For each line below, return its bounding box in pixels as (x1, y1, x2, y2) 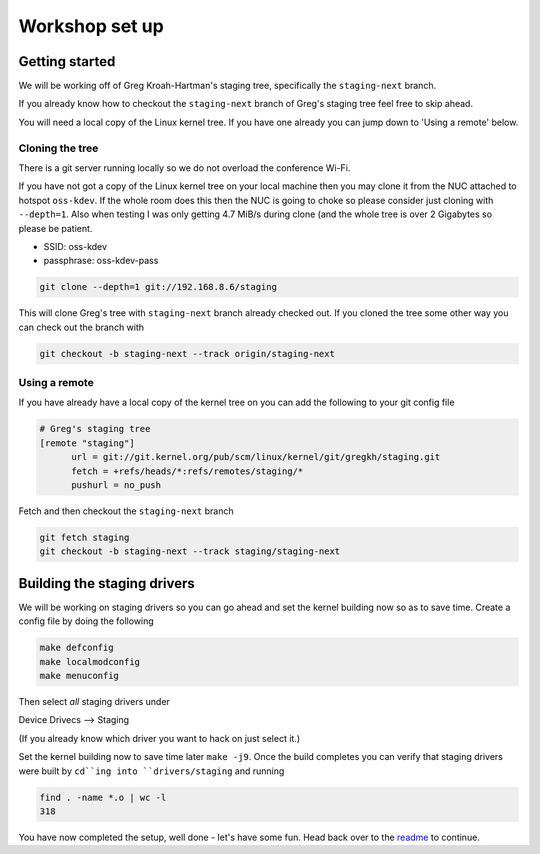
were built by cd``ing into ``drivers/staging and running (18, 765, 285, 777)
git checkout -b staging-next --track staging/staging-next (39, 546, 341, 557)
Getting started (18, 53, 116, 70)
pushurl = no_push (71, 479, 162, 490)
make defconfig (39, 642, 114, 654)
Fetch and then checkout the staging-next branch (18, 505, 234, 517)
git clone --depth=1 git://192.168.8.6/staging (39, 281, 277, 293)
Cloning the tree (18, 141, 99, 155)
